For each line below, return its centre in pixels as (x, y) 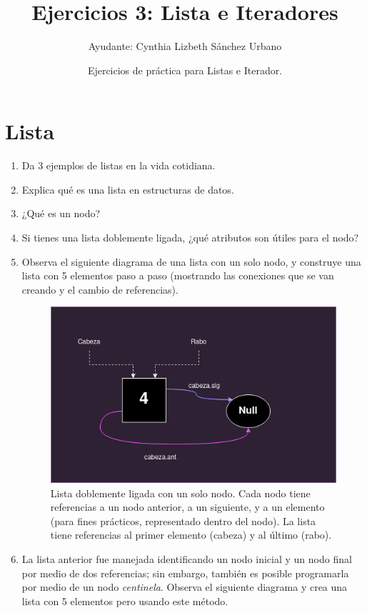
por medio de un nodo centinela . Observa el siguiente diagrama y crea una (185, 587)
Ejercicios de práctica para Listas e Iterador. (185, 70)
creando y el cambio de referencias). (100, 289)
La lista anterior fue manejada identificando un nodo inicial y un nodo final (187, 558)
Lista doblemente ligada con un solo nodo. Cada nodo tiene (180, 493)
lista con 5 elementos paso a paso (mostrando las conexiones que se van (178, 275)
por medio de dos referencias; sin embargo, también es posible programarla (185, 573)
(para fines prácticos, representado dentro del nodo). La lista (183, 520)
